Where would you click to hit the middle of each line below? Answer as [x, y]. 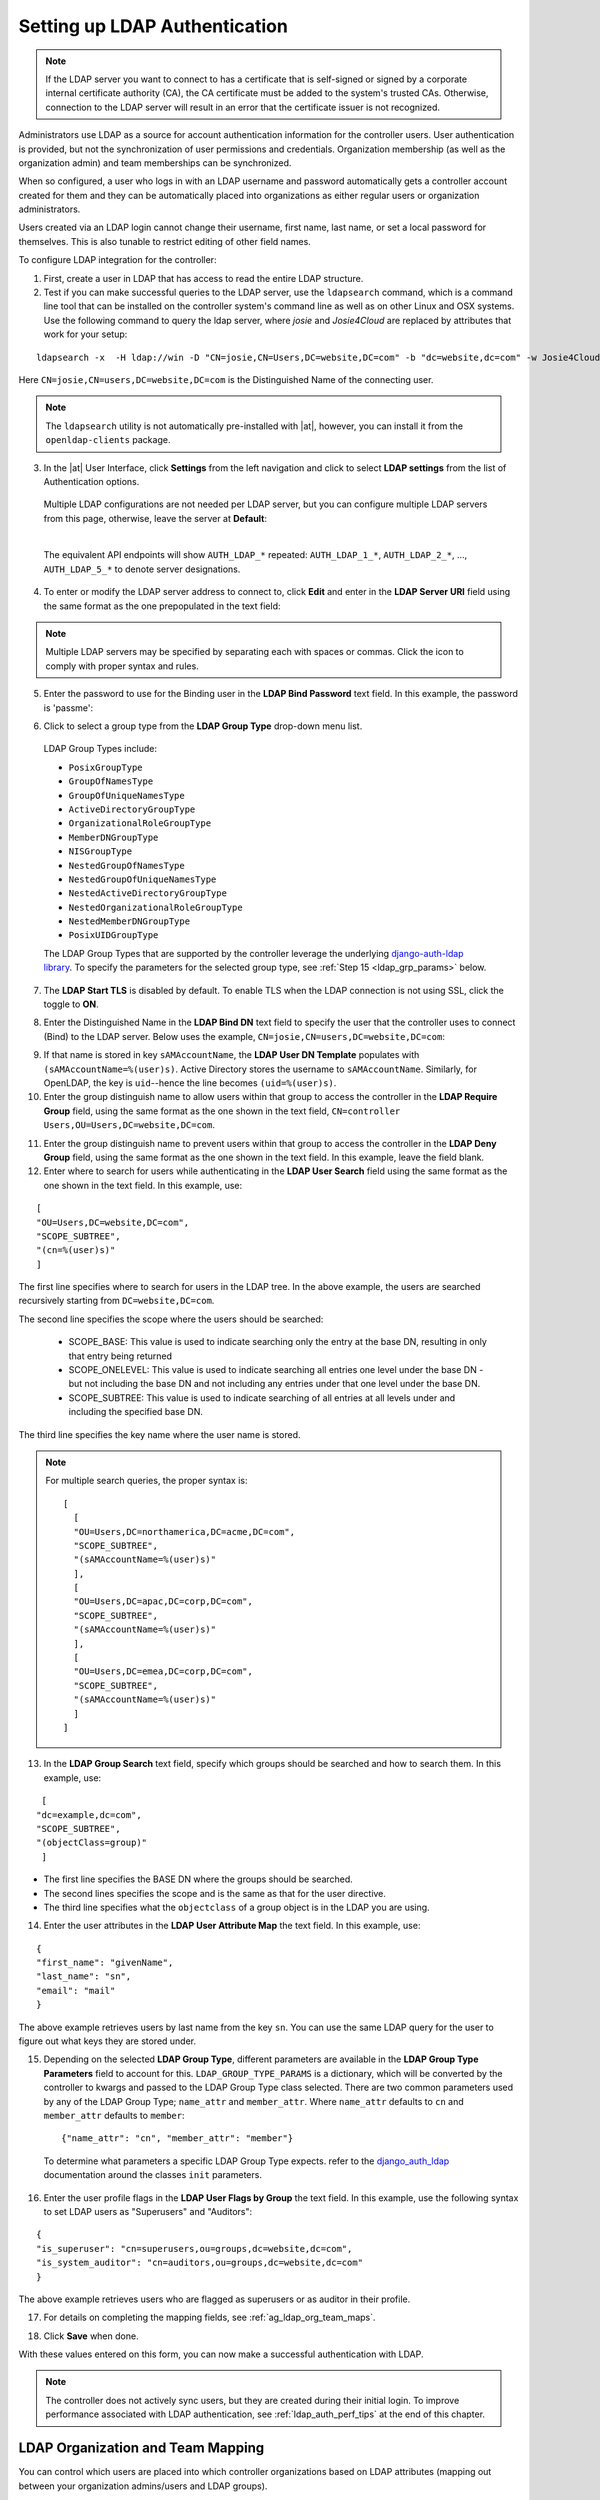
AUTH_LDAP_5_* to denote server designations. [142, 569]
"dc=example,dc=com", [89, 1814]
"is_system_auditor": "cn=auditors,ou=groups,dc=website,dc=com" [200, 2263]
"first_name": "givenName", [105, 1963]
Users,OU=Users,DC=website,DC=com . [129, 1125]
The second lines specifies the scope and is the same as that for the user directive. [215, 1893]
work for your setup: [85, 334]
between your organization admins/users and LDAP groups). [143, 2486]
